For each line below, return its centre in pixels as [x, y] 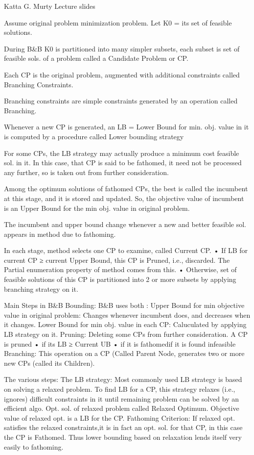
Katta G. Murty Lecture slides [50, 6]
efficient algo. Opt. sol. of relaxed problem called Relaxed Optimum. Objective [122, 408]
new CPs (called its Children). [49, 363]
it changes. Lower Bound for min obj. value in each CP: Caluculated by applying [125, 324]
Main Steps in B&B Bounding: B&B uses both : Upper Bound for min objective [124, 305]
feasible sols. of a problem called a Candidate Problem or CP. [96, 58]
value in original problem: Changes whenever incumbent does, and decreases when [127, 315]
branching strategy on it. [41, 289]
